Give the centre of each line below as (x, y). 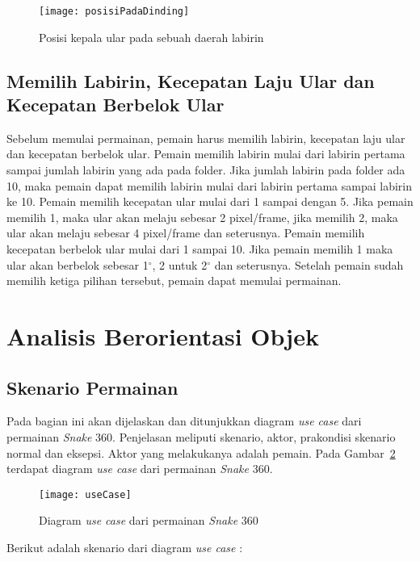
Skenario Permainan (92, 387)
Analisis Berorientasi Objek (163, 335)
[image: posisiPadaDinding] (114, 11)
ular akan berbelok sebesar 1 (78, 264)
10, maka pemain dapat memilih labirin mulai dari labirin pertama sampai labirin (210, 185)
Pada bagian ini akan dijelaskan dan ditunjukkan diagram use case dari (184, 421)
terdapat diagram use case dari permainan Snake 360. (140, 469)
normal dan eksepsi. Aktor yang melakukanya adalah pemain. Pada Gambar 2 (201, 452)
